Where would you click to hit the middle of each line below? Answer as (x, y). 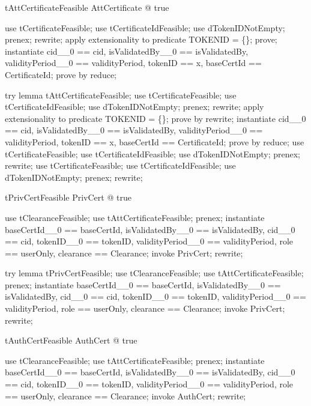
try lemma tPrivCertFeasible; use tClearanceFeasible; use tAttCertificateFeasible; (154, 273)
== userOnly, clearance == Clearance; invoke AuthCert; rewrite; (125, 395)
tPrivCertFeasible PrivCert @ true (68, 197)
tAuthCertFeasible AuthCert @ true (71, 340)
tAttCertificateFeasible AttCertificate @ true (87, 7)
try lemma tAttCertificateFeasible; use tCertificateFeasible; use (121, 95)
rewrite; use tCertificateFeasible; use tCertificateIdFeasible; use (120, 165)
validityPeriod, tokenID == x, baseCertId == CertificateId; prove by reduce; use (155, 141)
